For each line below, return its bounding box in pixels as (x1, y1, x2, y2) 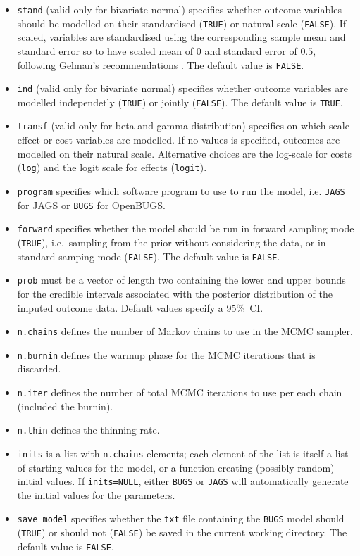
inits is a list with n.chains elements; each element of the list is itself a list (17, 446, 349, 460)
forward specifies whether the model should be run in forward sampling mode (17, 221, 354, 236)
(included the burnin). (17, 398, 113, 413)
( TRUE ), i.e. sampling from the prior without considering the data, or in (17, 234, 326, 249)
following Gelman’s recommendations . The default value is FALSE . (17, 57, 304, 72)
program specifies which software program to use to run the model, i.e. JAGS (17, 183, 345, 198)
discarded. (17, 361, 61, 376)
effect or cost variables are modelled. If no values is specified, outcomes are (17, 132, 340, 147)
